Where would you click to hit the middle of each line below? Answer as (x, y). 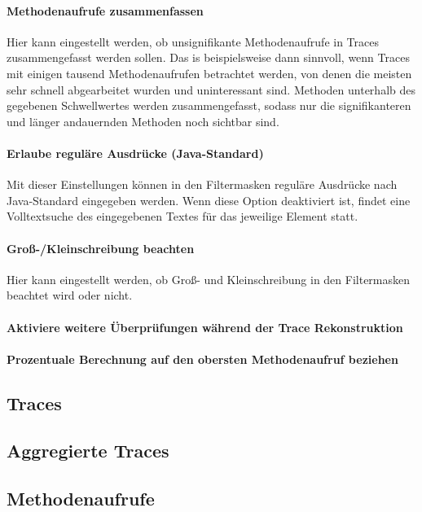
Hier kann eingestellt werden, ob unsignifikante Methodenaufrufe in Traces (193, 41)
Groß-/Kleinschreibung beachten (101, 248)
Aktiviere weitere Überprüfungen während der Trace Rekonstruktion (205, 327)
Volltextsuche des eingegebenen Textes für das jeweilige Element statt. (182, 216)
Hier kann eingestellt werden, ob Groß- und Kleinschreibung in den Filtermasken (209, 279)
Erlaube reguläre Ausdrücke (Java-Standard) (135, 153)
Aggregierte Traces (88, 451)
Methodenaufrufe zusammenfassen (105, 10)
